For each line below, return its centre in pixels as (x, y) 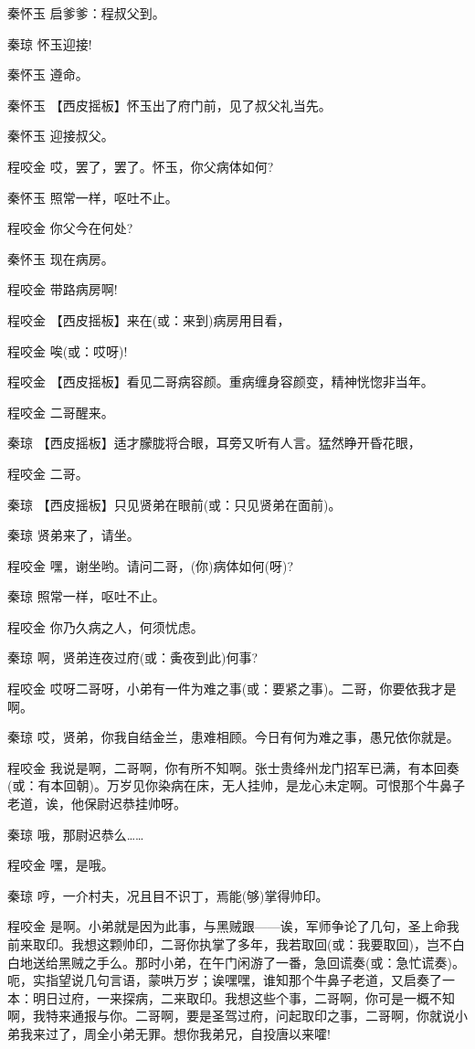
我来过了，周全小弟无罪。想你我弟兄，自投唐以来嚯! (175, 1033)
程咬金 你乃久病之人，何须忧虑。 (106, 626)
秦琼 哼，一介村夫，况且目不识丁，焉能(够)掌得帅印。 (168, 895)
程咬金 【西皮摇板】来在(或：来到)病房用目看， (149, 319)
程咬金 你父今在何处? (70, 228)
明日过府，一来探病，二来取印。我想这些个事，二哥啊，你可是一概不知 (243, 997)
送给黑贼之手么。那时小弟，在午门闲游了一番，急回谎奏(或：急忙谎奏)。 (248, 962)
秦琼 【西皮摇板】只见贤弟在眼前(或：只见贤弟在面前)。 (174, 504)
